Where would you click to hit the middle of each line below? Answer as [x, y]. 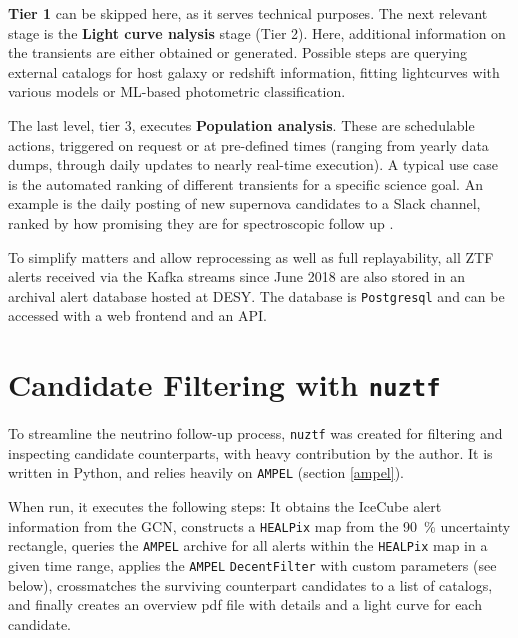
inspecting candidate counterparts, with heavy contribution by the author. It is [250, 452]
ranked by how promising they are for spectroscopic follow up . [201, 222]
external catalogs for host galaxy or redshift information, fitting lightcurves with [254, 71]
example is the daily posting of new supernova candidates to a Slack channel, [244, 203]
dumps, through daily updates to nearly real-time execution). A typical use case [253, 164]
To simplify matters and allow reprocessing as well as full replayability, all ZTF [251, 256]
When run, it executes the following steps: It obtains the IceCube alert [225, 506]
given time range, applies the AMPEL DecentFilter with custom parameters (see [252, 565]
